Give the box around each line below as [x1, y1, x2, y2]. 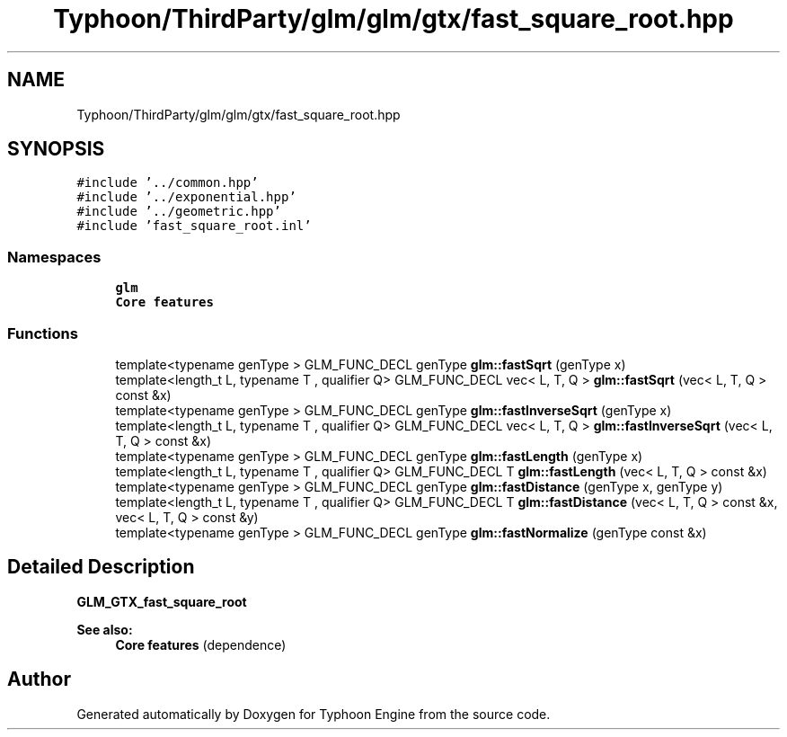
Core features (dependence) [115, 636, 287, 653]
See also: [76, 621, 133, 637]
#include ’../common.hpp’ [76, 175, 259, 191]
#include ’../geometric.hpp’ [76, 204, 281, 219]
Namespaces [7, 247, 102, 266]
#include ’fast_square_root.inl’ [76, 218, 312, 234]
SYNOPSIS [7, 138, 105, 161]
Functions [7, 324, 78, 342]
